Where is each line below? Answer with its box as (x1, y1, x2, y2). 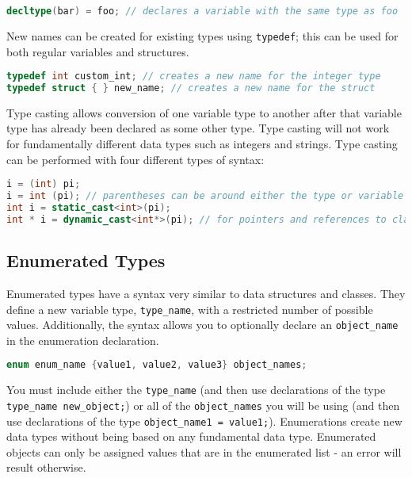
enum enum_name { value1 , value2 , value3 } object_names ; (6, 359, 307, 371)
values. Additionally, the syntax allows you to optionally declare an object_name (6, 316, 399, 333)
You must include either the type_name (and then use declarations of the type (6, 381, 386, 398)
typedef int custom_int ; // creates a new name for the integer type (6, 71, 381, 82)
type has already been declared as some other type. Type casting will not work (6, 120, 390, 136)
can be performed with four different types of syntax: (6, 151, 265, 167)
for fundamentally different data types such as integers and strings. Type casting (6, 136, 398, 152)
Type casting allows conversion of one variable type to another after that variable (6, 104, 402, 120)
